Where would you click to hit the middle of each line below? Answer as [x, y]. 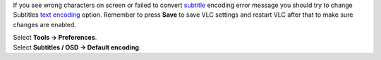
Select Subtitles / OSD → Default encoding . [77, 47]
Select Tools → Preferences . [55, 38]
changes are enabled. [45, 24]
